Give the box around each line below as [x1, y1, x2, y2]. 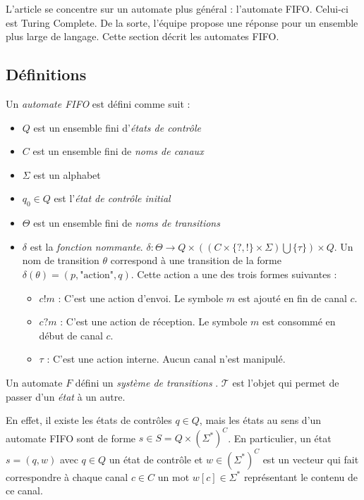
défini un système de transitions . [75, 375, 219, 389]
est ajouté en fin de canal [238, 290, 347, 305]
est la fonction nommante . [30, 239, 143, 254]
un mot [157, 469, 190, 484]
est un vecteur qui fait [262, 451, 359, 466]
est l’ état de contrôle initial [54, 191, 171, 206]
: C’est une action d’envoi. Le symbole [58, 290, 224, 305]
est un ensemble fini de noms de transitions [33, 215, 220, 230]
